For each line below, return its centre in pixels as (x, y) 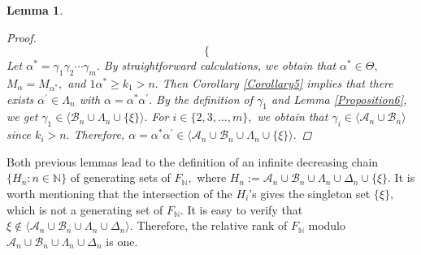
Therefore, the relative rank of (212, 225)
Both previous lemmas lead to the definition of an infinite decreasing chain (193, 161)
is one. (122, 241)
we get (22, 117)
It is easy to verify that (245, 209)
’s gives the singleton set (310, 193)
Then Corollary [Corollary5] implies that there (278, 82)
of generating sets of (120, 177)
